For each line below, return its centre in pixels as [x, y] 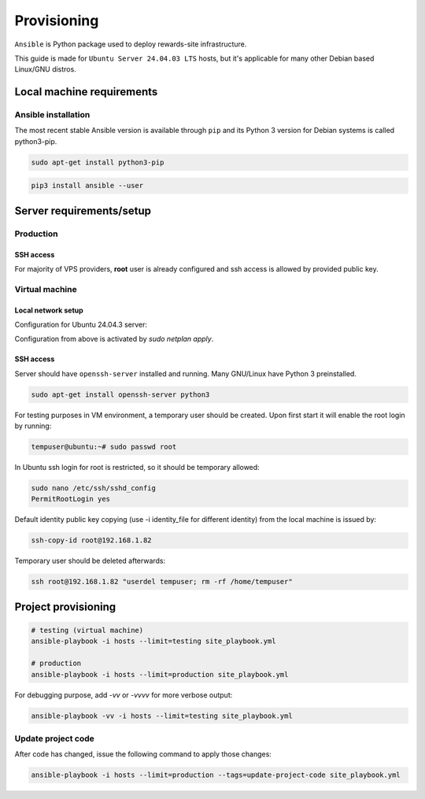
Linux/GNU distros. [45, 69]
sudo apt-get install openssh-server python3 [120, 394]
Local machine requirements [86, 92]
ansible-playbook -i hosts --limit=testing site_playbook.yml [153, 641]
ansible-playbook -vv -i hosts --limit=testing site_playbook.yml [162, 716]
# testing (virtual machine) [87, 630]
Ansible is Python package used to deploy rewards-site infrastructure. [131, 44]
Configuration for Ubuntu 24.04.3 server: [81, 324]
